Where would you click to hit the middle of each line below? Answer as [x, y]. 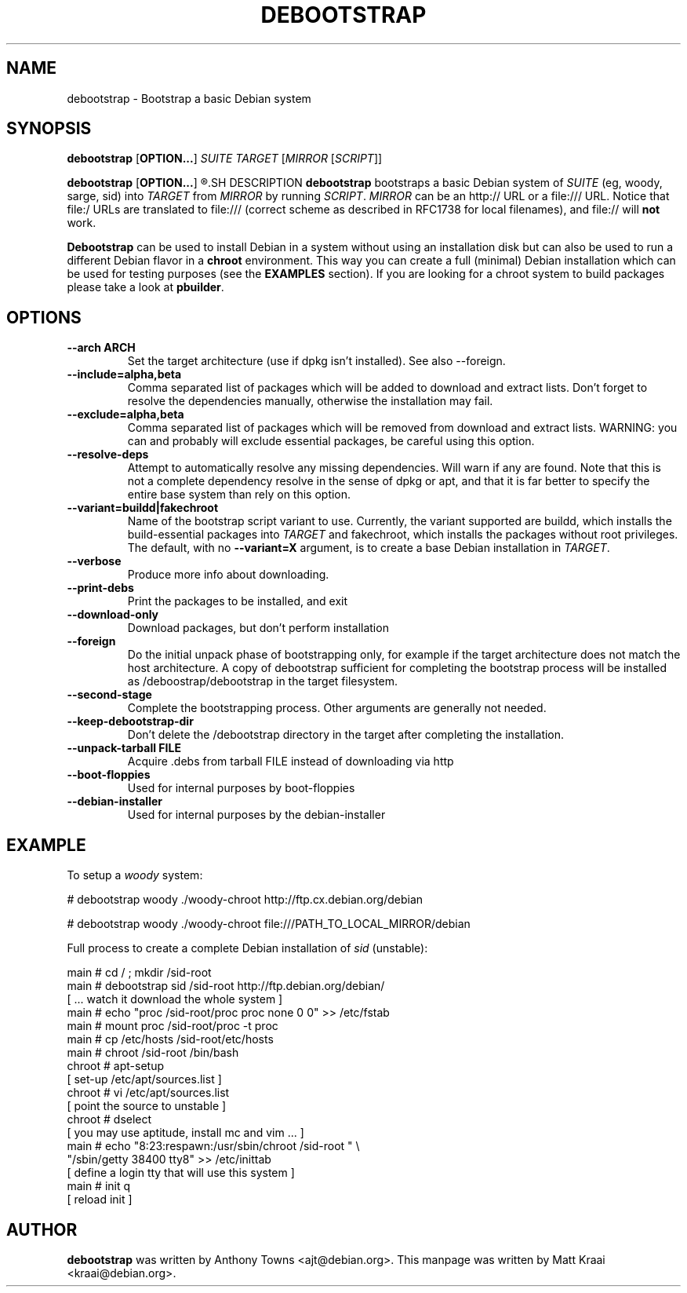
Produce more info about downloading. [228, 575]
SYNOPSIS [49, 129]
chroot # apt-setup [115, 1066]
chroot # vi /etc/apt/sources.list [148, 1093]
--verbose [94, 561]
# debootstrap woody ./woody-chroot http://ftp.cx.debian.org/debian [245, 900]
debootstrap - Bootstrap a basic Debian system [189, 98]
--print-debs [100, 588]
